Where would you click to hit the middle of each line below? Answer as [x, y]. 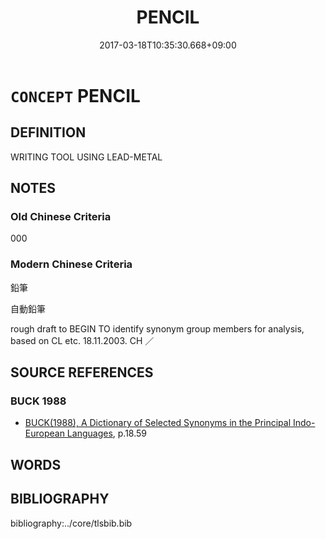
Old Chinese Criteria [61, 217]
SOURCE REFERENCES [82, 372]
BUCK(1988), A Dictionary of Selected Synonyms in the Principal [158, 423]
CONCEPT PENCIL [75, 95]
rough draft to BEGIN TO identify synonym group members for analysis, [157, 328]
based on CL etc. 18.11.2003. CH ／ [82, 340]
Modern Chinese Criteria [71, 264]
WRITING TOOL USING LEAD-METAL [86, 157]
